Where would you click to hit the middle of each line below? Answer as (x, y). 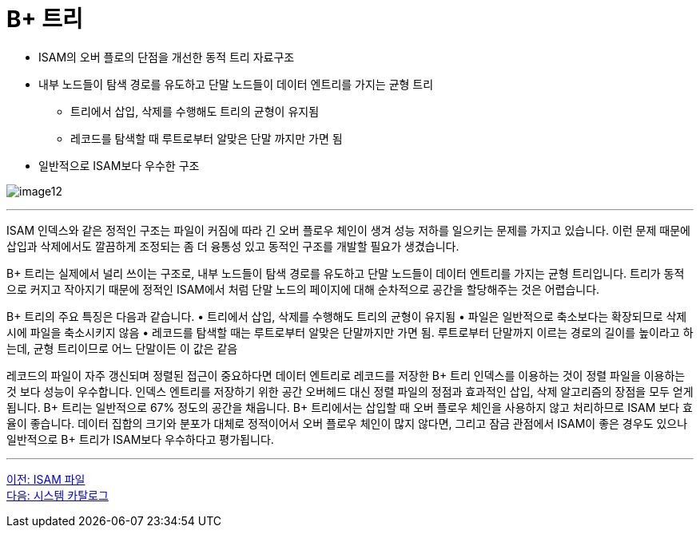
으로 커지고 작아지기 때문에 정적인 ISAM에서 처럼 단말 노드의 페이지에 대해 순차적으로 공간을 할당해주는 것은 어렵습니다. (303, 289)
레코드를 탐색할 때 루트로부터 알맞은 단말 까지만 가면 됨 (207, 138)
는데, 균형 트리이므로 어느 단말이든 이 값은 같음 (122, 348)
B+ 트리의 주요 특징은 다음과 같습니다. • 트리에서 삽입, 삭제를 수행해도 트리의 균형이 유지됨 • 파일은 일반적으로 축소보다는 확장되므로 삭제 (347, 316)
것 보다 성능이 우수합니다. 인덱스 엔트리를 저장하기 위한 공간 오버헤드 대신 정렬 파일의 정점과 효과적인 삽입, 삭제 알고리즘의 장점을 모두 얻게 (350, 391)
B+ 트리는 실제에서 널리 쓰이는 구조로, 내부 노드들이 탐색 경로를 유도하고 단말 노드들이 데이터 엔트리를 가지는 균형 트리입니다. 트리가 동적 (346, 273)
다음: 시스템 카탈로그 (58, 495)
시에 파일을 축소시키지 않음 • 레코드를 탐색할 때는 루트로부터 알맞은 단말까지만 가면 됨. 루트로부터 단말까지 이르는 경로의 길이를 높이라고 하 (350, 332)
